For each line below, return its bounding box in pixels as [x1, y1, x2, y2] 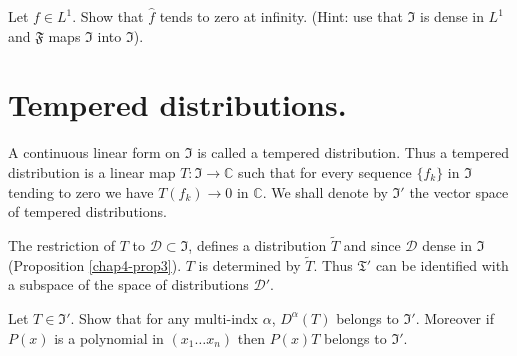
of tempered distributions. [8, 201, 167, 222]
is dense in [420, 6, 484, 26]
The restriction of [8, 234, 116, 255]
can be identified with [375, 254, 509, 275]
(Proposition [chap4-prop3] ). [8, 254, 182, 275]
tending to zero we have [8, 181, 154, 202]
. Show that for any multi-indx [70, 307, 258, 328]
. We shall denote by [262, 181, 388, 202]
